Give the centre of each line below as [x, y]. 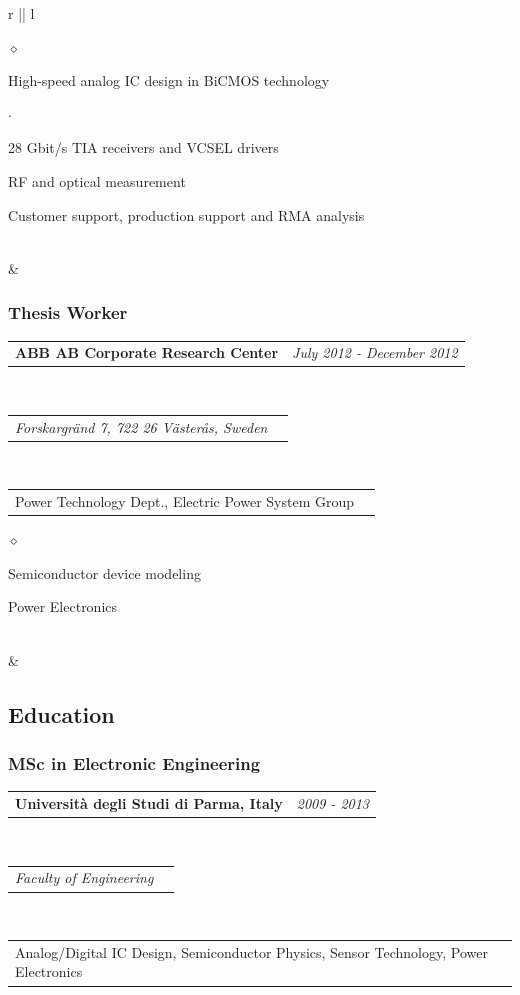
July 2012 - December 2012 [375, 352]
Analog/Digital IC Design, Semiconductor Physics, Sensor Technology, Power [251, 951]
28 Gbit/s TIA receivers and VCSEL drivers [143, 147]
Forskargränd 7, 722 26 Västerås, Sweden [141, 426]
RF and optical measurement [97, 180]
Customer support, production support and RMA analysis [186, 214]
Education [61, 713]
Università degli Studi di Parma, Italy [149, 803]
